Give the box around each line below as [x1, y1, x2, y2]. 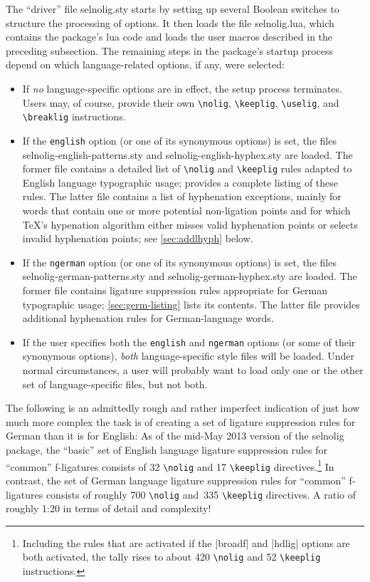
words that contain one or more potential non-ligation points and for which [22, 202, 351, 217]
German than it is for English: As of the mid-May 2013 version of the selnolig [6, 428, 344, 443]
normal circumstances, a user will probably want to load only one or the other [22, 363, 364, 378]
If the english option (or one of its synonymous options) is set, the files [22, 132, 337, 147]
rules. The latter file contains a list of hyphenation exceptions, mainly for [22, 189, 342, 204]
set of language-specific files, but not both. [22, 376, 208, 391]
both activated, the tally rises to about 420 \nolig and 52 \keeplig [22, 549, 321, 564]
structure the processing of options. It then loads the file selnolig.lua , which [6, 15, 334, 30]
